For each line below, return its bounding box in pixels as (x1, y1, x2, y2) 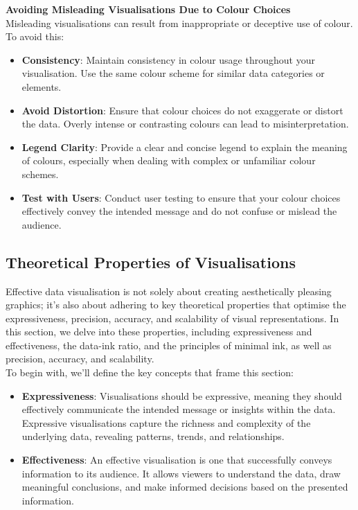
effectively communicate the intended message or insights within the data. (21, 402, 336, 416)
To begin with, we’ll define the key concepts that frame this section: (6, 365, 294, 380)
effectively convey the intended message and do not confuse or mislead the (21, 204, 337, 218)
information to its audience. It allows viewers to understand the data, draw (21, 466, 341, 480)
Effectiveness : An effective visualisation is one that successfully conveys (21, 452, 332, 467)
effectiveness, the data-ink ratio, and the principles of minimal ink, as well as (6, 337, 332, 352)
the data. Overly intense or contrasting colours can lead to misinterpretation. (21, 116, 349, 131)
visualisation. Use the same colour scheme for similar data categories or (21, 66, 325, 80)
